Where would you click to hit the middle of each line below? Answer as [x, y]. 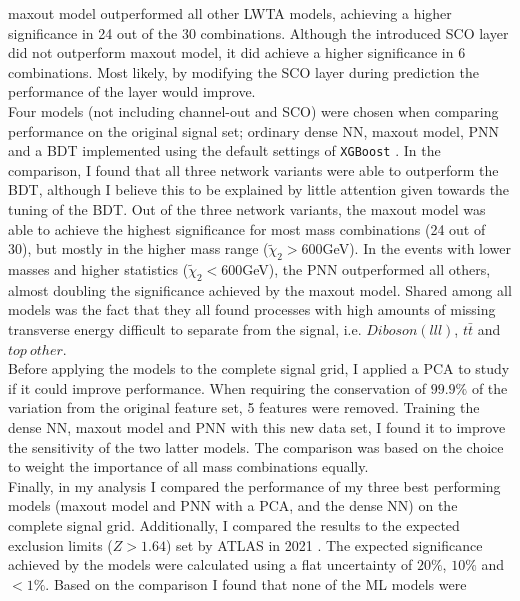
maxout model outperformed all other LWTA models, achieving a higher [230, 13]
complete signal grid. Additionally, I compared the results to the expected [234, 524]
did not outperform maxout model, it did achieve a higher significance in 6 [237, 52]
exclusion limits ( [60, 544]
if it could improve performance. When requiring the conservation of [217, 387]
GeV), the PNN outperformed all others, [366, 268]
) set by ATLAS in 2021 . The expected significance [324, 544]
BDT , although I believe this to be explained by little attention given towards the [259, 189]
